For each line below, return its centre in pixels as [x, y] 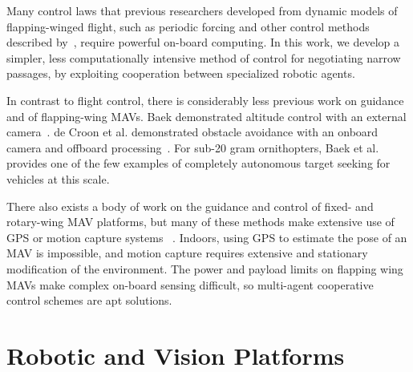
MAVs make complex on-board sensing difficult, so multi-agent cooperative [190, 284]
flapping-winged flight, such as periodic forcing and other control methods [188, 26]
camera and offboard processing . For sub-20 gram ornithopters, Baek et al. [193, 147]
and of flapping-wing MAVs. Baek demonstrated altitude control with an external [206, 116]
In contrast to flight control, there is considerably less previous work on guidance [205, 100]
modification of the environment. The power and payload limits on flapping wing [205, 268]
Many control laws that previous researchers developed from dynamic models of [202, 10]
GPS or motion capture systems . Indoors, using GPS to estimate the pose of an [207, 237]
